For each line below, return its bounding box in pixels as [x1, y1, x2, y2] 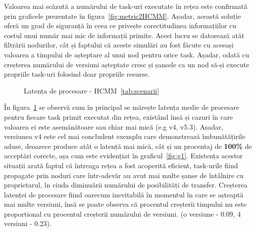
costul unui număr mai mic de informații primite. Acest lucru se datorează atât [4, 30, 245, 40]
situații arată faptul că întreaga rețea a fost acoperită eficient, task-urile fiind [4, 160, 238, 170]
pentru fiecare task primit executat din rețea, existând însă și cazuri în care [4, 111, 233, 122]
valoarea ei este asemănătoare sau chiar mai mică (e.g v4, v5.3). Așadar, [4, 121, 223, 132]
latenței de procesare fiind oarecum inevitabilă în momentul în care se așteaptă [4, 189, 244, 199]
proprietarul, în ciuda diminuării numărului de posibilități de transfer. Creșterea [4, 180, 248, 190]
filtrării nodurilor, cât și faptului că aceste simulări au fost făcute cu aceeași [4, 40, 234, 50]
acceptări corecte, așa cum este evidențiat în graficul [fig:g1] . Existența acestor [4, 150, 243, 161]
